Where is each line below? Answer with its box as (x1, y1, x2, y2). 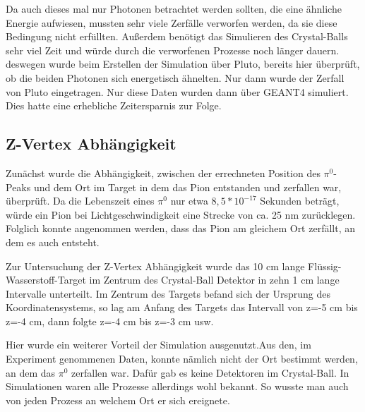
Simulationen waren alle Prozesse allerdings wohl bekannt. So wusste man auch (6, 379, 349, 394)
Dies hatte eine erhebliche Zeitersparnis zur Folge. (6, 98, 222, 113)
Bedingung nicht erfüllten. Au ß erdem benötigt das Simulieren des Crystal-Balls (6, 29, 348, 44)
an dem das (6, 365, 56, 380)
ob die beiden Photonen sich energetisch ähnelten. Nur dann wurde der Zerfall (6, 70, 345, 85)
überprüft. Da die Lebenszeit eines (6, 193, 155, 208)
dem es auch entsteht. (6, 234, 100, 249)
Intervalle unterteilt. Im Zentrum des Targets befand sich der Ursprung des (6, 286, 330, 301)
